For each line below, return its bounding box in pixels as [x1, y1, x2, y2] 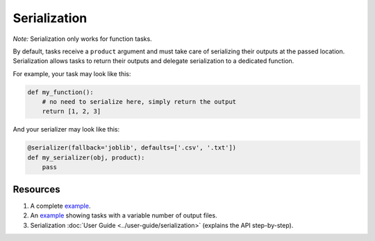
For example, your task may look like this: [12, 69, 131, 78]
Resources [12, 184, 60, 195]
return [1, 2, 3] [42, 107, 101, 116]
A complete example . [30, 202, 91, 210]
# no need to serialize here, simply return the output [42, 98, 237, 106]
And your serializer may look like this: [12, 125, 120, 134]
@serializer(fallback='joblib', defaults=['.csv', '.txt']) [27, 144, 237, 152]
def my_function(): [27, 88, 94, 96]
